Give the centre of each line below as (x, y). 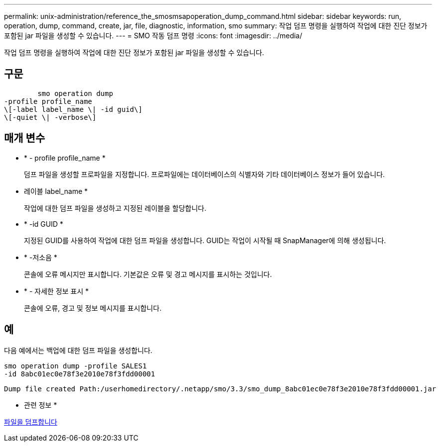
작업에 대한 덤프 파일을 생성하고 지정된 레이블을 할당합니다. (115, 208)
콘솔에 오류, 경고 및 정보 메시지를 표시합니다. (93, 308)
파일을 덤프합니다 (31, 422)
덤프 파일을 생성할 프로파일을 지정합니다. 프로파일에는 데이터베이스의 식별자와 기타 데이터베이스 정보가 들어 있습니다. (205, 174)
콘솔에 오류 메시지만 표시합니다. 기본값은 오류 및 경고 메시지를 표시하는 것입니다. (148, 274)
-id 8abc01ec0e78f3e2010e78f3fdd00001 (80, 374)
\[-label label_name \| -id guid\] (73, 109)
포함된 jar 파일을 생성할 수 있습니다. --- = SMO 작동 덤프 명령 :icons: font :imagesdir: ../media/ (153, 36)
